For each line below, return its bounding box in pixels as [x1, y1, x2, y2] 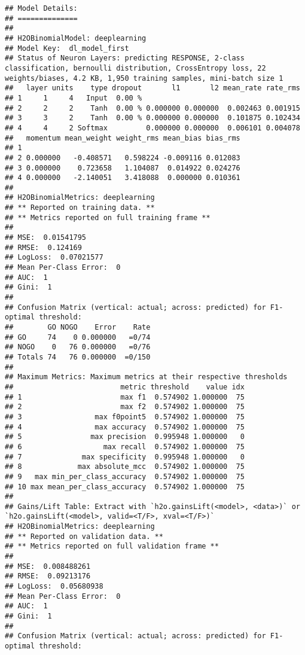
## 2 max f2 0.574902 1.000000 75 [5, 403, 245, 412]
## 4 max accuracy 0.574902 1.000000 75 [5, 422, 245, 431]
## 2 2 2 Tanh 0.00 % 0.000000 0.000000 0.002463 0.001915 [5, 103, 300, 112]
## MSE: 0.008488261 [5, 562, 91, 571]
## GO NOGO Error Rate [5, 323, 151, 331]
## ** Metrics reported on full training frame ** [5, 213, 211, 222]
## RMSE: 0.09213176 [5, 572, 91, 581]
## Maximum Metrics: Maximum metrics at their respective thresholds [5, 373, 288, 382]
